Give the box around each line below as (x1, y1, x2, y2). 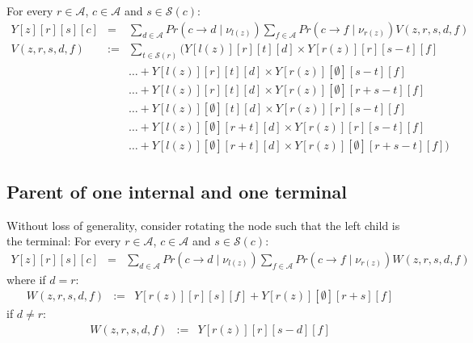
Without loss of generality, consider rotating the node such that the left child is (6, 216, 400, 233)
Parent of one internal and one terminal (6, 178, 347, 203)
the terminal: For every (6, 232, 121, 249)
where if (6, 270, 46, 287)
